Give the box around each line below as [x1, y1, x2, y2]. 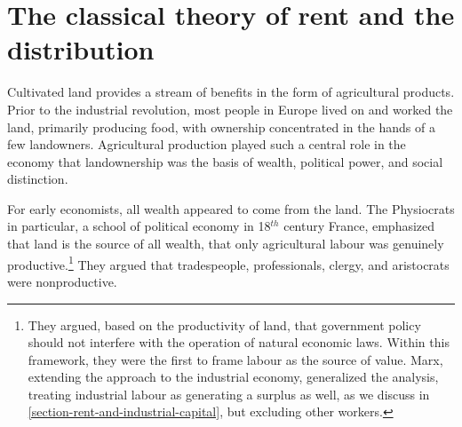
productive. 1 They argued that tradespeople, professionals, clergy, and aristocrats [7, 252, 450, 273]
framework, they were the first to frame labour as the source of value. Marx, [28, 350, 443, 368]
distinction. [7, 170, 68, 188]
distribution [7, 31, 155, 67]
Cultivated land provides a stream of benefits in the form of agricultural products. [7, 83, 455, 101]
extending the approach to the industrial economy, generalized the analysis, [28, 368, 439, 386]
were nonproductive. [7, 272, 117, 290]
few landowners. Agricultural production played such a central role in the [7, 135, 406, 154]
